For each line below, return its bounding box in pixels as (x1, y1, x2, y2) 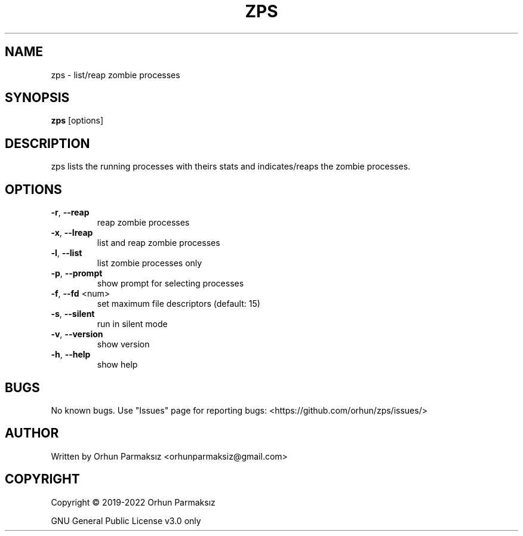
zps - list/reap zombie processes (51, 69, 180, 80)
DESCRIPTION (5, 135, 90, 151)
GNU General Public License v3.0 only (51, 515, 201, 526)
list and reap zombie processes (97, 238, 220, 248)
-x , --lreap (51, 227, 93, 238)
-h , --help (51, 349, 91, 360)
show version (97, 339, 150, 350)
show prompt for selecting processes (97, 278, 244, 289)
